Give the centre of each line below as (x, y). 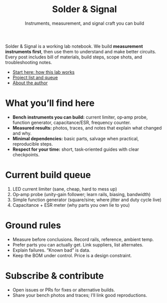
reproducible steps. (33, 144)
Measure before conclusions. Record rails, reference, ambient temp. (83, 239)
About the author (30, 83)
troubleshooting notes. (29, 62)
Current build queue (48, 175)
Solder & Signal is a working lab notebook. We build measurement (74, 46)
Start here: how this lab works (44, 72)
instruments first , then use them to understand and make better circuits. (81, 51)
